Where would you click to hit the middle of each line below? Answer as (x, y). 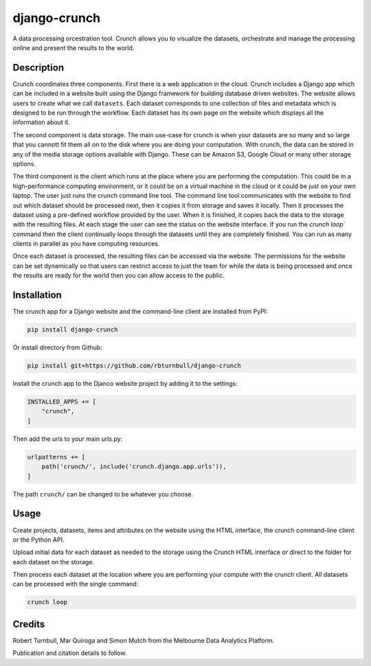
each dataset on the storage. (54, 562)
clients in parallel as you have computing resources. (86, 244)
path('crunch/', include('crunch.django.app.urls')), (134, 467)
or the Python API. (38, 540)
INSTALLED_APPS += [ (61, 402)
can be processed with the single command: (76, 584)
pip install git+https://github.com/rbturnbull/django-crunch (134, 366)
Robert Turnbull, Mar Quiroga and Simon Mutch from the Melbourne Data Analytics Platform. (144, 640)
